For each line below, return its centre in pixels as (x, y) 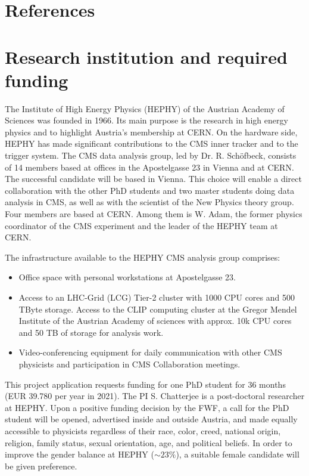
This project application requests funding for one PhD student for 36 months (145, 384)
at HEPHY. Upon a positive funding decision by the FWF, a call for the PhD (147, 407)
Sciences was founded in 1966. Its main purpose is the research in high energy (146, 120)
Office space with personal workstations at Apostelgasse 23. (127, 277)
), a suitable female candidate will (238, 454)
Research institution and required (146, 56)
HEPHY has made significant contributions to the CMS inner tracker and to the (152, 143)
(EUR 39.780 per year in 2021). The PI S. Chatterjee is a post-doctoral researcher (155, 396)
